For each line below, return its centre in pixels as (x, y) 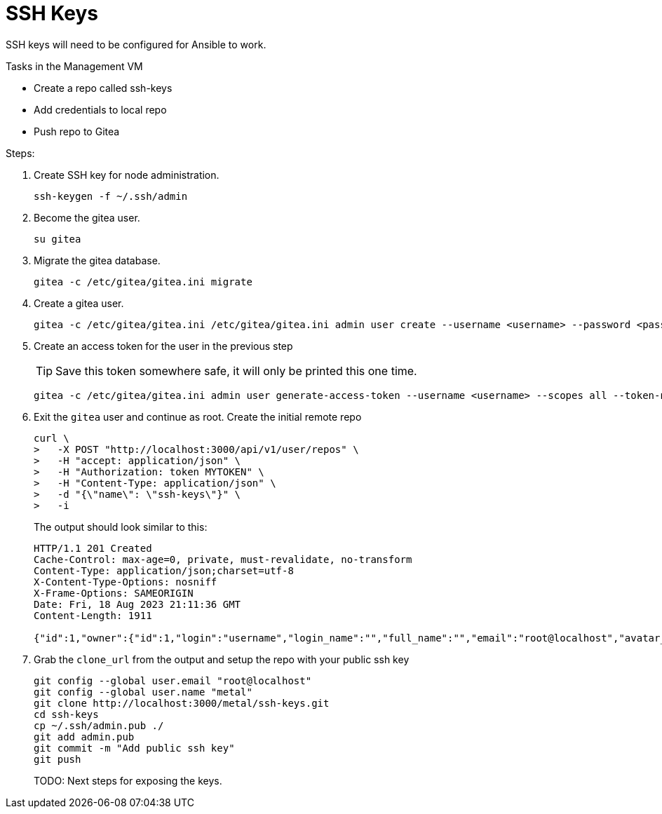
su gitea (58, 239)
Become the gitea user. (87, 217)
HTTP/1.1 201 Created (93, 548)
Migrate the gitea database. (97, 260)
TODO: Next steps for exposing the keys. (128, 780)
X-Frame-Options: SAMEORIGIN (114, 593)
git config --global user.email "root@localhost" (173, 680)
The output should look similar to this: (121, 527)
